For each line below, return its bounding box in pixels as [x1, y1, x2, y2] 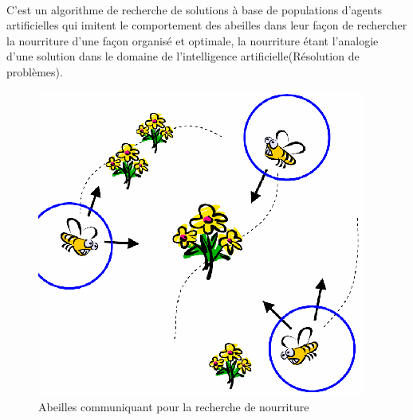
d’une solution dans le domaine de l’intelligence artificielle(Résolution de [6, 48, 360, 64]
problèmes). [6, 63, 63, 80]
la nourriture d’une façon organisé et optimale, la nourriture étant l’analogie [6, 32, 379, 49]
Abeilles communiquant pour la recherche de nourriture [38, 399, 309, 415]
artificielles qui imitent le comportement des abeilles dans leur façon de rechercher [6, 17, 407, 33]
